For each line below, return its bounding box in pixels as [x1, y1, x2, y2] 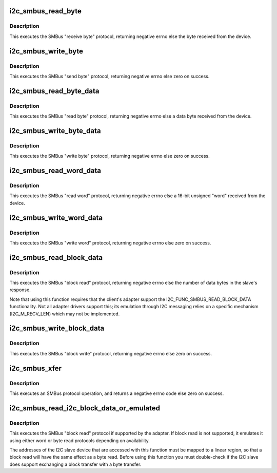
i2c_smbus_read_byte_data [9, 86, 100, 95]
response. [9, 287, 31, 293]
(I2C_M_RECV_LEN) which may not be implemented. [9, 311, 120, 317]
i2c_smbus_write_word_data [9, 213, 103, 222]
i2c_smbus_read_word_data [9, 166, 102, 175]
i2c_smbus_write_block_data [9, 324, 105, 333]
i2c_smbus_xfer [9, 364, 62, 372]
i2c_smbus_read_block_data [9, 253, 103, 262]
